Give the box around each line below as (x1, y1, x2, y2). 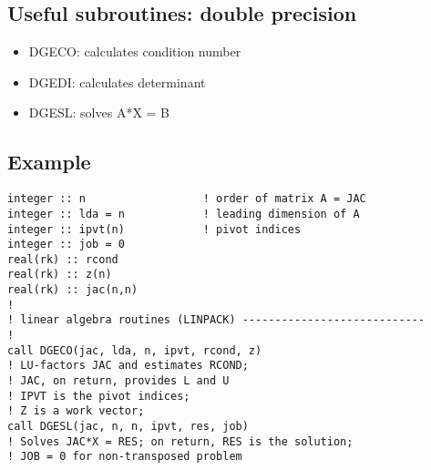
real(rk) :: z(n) (7, 268, 112, 281)
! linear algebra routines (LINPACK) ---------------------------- (7, 313, 426, 327)
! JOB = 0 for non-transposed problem (7, 450, 242, 464)
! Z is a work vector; (7, 404, 145, 418)
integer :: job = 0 (7, 238, 125, 251)
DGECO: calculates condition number (28, 42, 241, 61)
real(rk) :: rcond (7, 252, 118, 266)
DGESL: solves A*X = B (28, 103, 170, 122)
